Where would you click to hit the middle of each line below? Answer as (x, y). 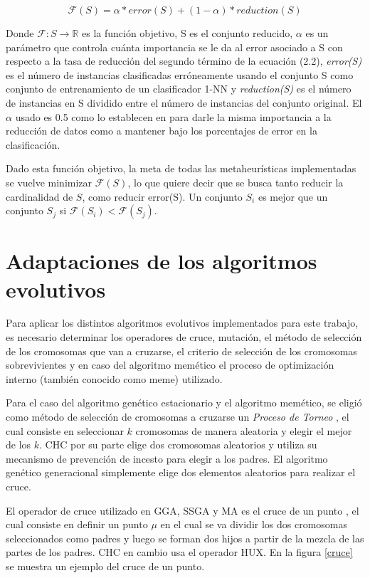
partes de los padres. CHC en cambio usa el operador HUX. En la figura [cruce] (179, 552)
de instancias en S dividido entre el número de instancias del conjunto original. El (184, 102)
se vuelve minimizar (49, 182)
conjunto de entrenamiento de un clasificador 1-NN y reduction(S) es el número (179, 89)
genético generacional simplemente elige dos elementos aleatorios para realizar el (181, 472)
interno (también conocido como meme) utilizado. (114, 378)
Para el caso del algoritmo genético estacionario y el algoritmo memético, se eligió (184, 403)
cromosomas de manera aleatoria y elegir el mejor (244, 430)
